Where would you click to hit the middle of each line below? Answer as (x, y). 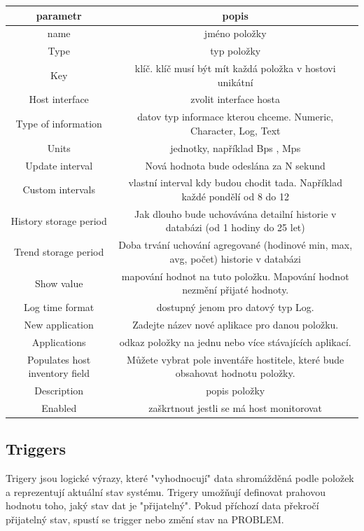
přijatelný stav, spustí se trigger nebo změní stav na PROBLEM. (145, 519)
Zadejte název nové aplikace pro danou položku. (236, 325)
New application (59, 325)
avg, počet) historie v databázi (235, 258)
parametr (59, 15)
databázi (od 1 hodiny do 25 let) (235, 227)
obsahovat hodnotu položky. (235, 373)
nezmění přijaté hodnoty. (236, 290)
